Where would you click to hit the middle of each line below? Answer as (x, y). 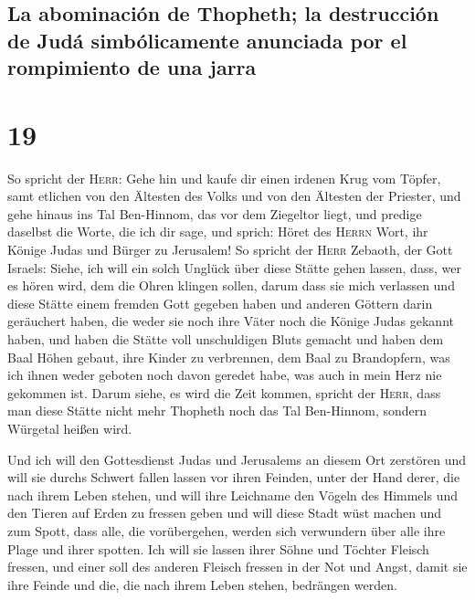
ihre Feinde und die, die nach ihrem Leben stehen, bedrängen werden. (202, 584)
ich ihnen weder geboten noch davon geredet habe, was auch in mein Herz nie (225, 375)
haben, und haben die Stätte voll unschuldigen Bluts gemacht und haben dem (226, 339)
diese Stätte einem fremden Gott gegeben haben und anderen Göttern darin (220, 303)
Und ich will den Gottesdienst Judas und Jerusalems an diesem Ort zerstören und (237, 459)
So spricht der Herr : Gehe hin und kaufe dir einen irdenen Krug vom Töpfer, (224, 178)
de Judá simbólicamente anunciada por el (207, 40)
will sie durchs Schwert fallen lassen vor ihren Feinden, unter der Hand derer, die (234, 477)
